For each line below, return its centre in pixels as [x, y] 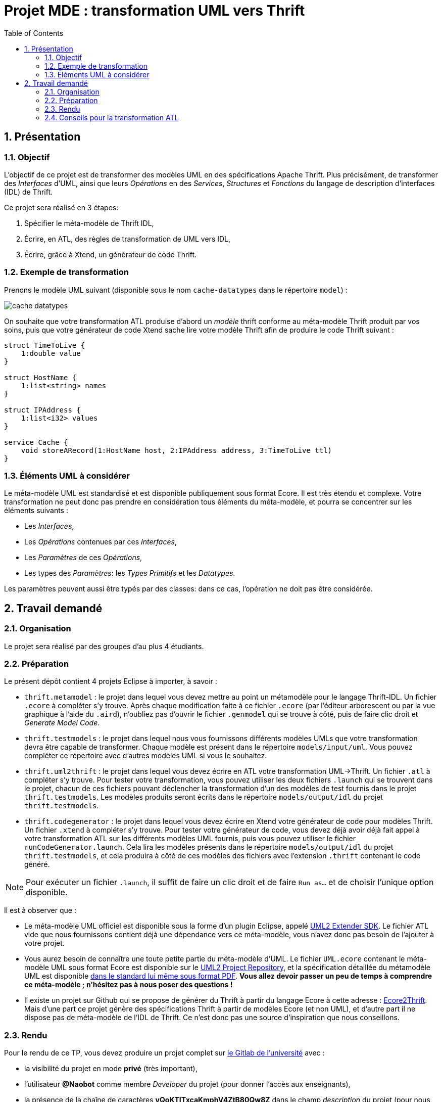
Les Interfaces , [49, 526]
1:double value [51, 353]
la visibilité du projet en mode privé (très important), [111, 1069]
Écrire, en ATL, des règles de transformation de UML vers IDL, [128, 239]
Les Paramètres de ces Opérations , [83, 558]
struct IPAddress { [42, 410]
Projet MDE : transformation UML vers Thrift [155, 11]
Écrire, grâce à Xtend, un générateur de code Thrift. [111, 254]
